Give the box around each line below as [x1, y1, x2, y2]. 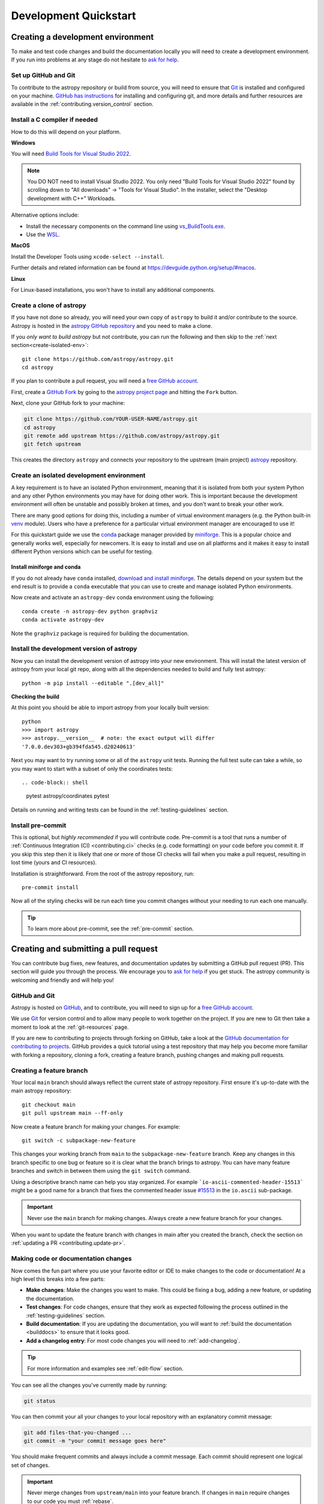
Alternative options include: [11, 211, 79, 219]
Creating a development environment [11, 32, 154, 42]
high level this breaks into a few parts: [11, 1275, 105, 1283]
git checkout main [22, 1101, 76, 1108]
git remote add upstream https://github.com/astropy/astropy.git [23, 433, 220, 439]
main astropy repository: [11, 1087, 72, 1094]
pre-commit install [22, 884, 79, 890]
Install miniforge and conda [11, 563, 81, 571]
